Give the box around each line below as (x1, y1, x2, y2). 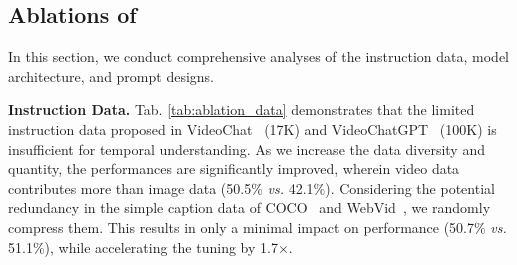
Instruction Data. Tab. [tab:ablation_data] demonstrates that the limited (8, 99, 475, 120)
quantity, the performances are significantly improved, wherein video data (8, 158, 460, 179)
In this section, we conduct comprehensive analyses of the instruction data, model (8, 46, 510, 67)
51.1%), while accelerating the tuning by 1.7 (8, 236, 278, 257)
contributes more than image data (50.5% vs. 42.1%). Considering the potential (8, 177, 495, 198)
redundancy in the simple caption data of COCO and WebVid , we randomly (8, 197, 491, 218)
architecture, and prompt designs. (8, 65, 215, 86)
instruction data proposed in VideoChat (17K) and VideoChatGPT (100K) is (8, 118, 497, 139)
